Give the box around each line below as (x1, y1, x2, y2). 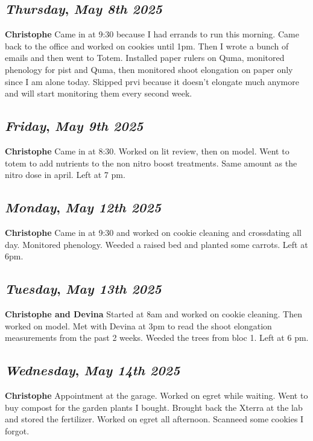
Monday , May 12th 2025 (5, 198, 162, 217)
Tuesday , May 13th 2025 (5, 279, 162, 298)
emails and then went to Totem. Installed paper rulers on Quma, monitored (5, 51, 285, 64)
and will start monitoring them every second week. (5, 87, 192, 100)
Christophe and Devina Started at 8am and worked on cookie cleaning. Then (5, 307, 302, 320)
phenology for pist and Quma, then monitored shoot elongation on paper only (5, 63, 293, 75)
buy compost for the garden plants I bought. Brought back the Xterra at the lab (5, 401, 303, 413)
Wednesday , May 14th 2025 (5, 361, 180, 379)
